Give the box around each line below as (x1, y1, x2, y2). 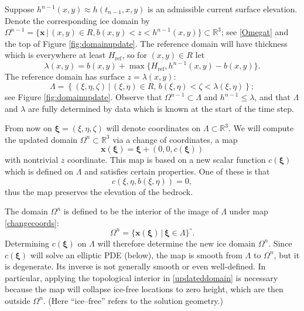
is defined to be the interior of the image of (63, 205, 218, 217)
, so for (122, 49, 147, 61)
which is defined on (5, 165, 74, 177)
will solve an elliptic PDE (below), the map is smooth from (30, 248, 242, 261)
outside (5, 294, 30, 306)
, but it (274, 248, 300, 261)
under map (229, 205, 268, 217)
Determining (5, 237, 50, 249)
